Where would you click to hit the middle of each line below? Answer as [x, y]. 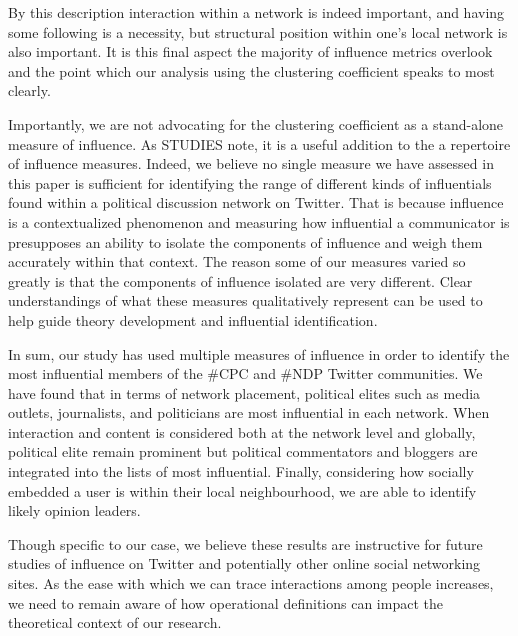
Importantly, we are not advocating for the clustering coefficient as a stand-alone [256, 123]
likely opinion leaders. [74, 510]
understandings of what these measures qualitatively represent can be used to [245, 300]
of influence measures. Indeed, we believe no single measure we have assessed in [251, 163]
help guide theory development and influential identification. [193, 319]
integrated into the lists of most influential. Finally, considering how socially [241, 471]
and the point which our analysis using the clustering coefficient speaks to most [251, 70]
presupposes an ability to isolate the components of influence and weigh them [245, 241]
